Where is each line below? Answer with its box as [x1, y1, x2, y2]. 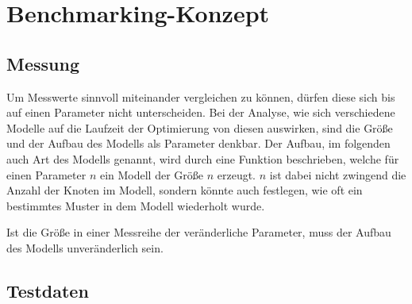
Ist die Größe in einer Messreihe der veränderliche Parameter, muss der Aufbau [6, 224, 391, 241]
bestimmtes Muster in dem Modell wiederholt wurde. [6, 197, 265, 214]
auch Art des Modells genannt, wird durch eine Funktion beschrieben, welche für [6, 150, 399, 167]
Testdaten [6, 278, 89, 302]
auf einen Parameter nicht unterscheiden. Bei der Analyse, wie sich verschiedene [6, 104, 395, 121]
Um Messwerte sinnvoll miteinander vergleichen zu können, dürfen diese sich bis [6, 88, 395, 105]
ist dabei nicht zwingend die [269, 166, 406, 183]
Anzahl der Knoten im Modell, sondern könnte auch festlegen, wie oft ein [6, 182, 363, 198]
